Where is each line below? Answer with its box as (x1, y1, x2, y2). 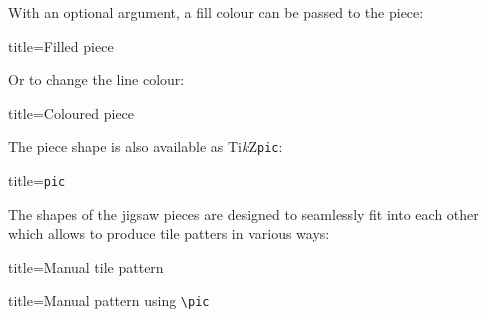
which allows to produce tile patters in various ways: (8, 223, 330, 244)
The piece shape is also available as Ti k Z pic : (8, 136, 283, 157)
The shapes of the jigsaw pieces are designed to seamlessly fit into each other (8, 203, 479, 224)
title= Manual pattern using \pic (8, 290, 210, 311)
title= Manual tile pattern (8, 256, 164, 277)
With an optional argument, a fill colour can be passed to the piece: (8, 2, 424, 22)
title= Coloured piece (8, 102, 135, 123)
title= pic (8, 170, 66, 191)
